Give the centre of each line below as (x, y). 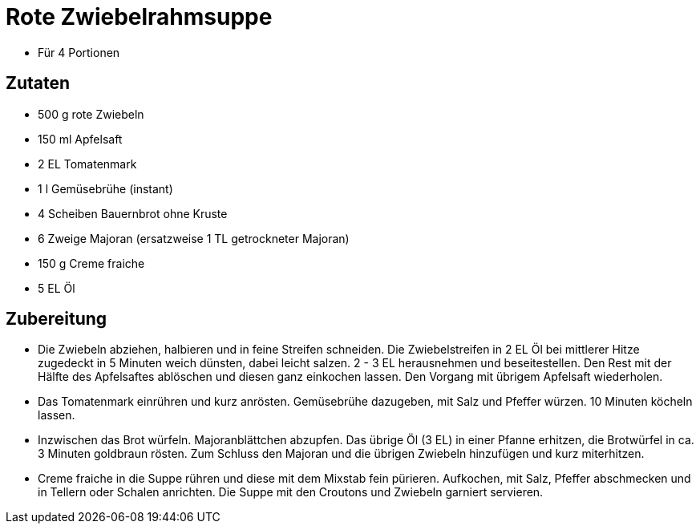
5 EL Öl (57, 288)
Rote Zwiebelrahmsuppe (139, 17)
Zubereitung (57, 319)
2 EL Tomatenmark (87, 164)
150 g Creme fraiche (91, 263)
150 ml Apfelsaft (80, 139)
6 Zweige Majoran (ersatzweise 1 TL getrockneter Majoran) (194, 238)
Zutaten (38, 83)
